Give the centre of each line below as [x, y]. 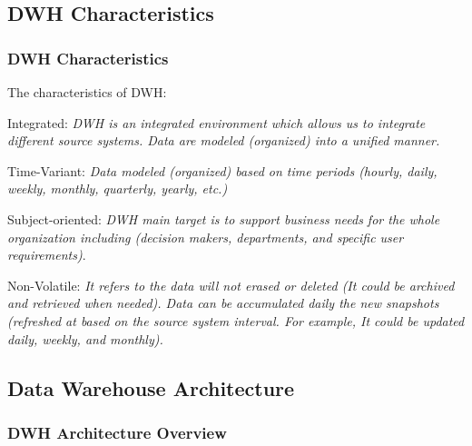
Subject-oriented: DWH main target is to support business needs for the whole [224, 218]
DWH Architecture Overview [117, 432]
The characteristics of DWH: [87, 92]
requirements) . [47, 255]
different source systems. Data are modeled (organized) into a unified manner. [224, 140]
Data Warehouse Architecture [151, 387]
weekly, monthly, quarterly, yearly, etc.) [118, 188]
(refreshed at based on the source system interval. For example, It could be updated [236, 320]
